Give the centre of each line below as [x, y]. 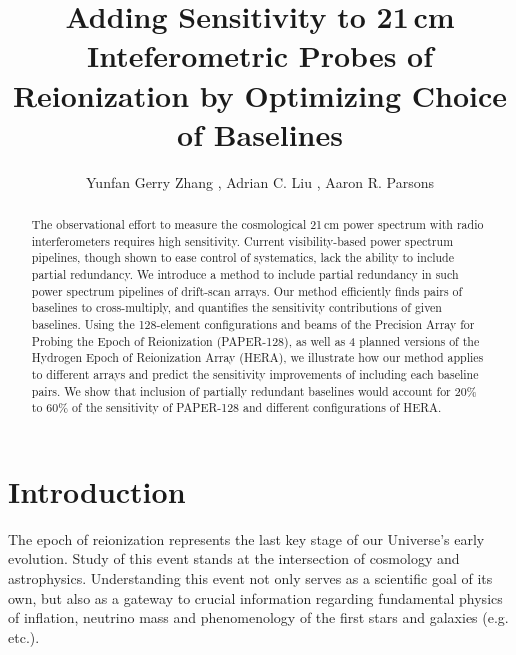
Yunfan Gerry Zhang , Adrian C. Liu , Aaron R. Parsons [260, 181]
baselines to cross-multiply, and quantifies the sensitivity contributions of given [236, 307]
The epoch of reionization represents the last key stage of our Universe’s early [246, 538]
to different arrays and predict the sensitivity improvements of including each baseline [255, 373]
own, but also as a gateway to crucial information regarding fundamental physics [255, 597]
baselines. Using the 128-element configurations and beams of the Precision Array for [253, 324]
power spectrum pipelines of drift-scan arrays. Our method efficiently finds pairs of [247, 290]
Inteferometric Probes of [260, 55]
